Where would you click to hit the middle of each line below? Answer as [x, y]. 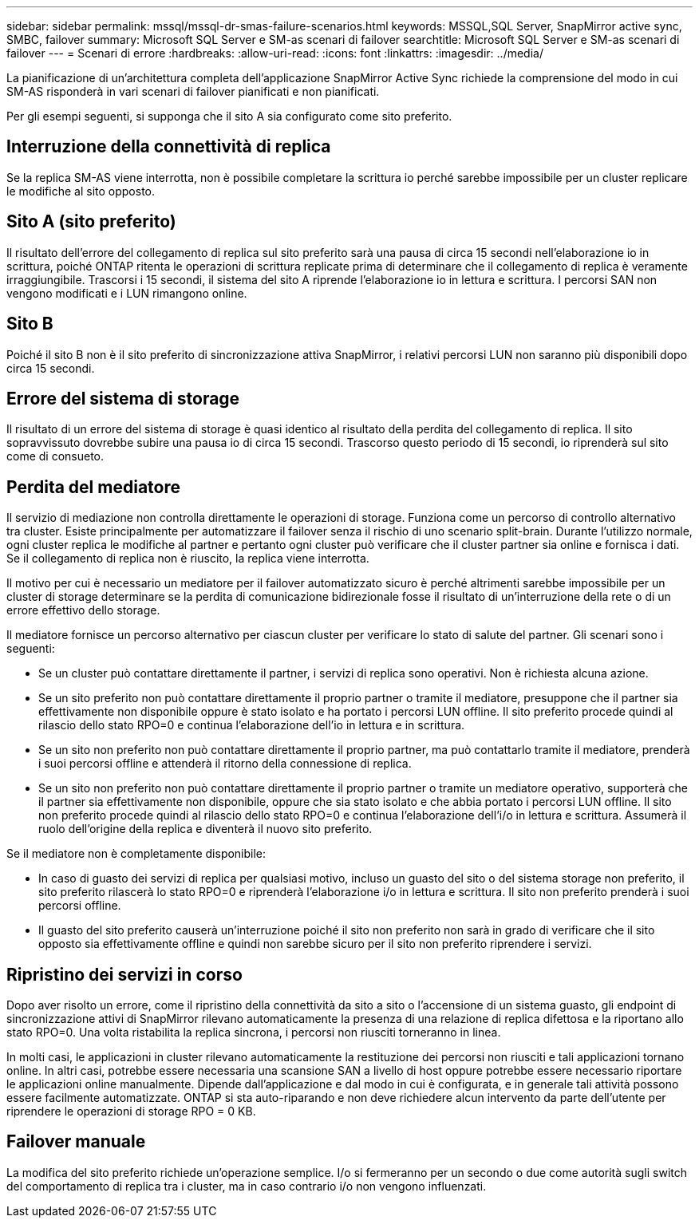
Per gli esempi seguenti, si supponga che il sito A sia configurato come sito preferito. [229, 116]
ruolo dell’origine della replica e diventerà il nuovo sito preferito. [205, 829]
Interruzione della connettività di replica [169, 147]
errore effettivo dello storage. [83, 610]
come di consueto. [55, 456]
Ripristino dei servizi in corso [124, 974]
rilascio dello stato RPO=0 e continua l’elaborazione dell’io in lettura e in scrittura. [252, 725]
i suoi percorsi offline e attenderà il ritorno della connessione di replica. [225, 764]
